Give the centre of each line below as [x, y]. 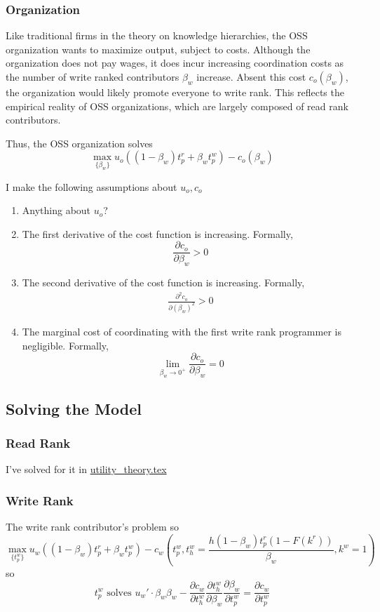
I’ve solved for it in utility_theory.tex [86, 469]
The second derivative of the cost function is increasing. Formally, [163, 282]
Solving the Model [74, 408]
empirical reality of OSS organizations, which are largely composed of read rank [177, 106]
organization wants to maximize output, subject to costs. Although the [158, 49]
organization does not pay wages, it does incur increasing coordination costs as [175, 63]
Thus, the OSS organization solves [79, 143]
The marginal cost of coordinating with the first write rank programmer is [182, 331]
